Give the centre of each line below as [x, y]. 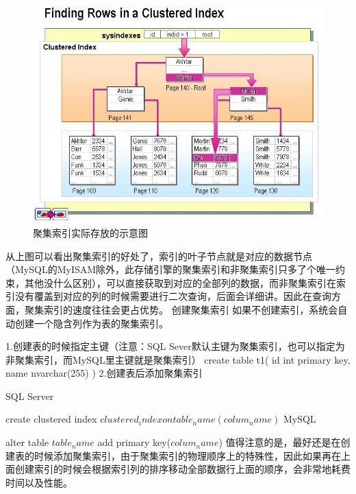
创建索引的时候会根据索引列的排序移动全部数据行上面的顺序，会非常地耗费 [182, 469]
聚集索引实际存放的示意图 [90, 232]
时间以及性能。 [39, 482]
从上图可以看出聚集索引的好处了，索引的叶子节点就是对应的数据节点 [159, 256]
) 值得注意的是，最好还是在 [280, 442]
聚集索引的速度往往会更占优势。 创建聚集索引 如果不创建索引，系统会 [181, 309]
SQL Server [30, 396]
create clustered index [51, 419]
